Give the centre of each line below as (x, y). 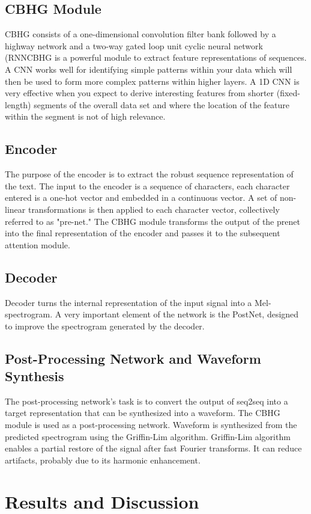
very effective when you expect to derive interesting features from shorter (140, 93)
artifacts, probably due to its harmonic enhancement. (103, 460)
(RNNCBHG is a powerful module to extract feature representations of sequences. (156, 57)
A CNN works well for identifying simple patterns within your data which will (149, 69)
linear (15, 209)
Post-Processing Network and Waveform (133, 358)
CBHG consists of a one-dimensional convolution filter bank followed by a (140, 34)
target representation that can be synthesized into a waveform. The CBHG (143, 413)
